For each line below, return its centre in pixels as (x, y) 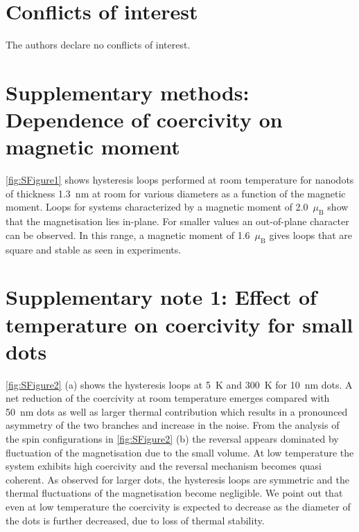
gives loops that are (310, 234)
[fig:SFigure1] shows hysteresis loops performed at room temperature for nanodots (180, 180)
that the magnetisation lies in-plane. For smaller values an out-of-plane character (177, 221)
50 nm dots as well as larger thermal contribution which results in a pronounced (177, 411)
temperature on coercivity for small (179, 324)
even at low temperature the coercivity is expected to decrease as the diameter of (178, 507)
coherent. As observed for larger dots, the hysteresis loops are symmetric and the (177, 479)
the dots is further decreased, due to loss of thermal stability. (135, 520)
